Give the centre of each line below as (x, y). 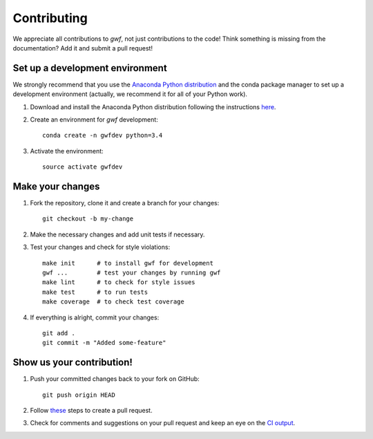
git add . (59, 333)
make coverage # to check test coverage (113, 302)
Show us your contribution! (73, 363)
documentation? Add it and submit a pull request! (83, 48)
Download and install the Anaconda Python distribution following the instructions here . (153, 106)
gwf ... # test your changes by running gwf (132, 273)
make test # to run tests (95, 292)
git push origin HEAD (79, 395)
